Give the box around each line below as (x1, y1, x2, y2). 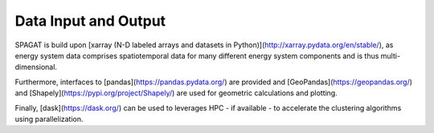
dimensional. (14, 62, 58, 72)
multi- (380, 50, 401, 60)
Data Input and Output (14, 12, 166, 30)
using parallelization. (14, 114, 84, 123)
